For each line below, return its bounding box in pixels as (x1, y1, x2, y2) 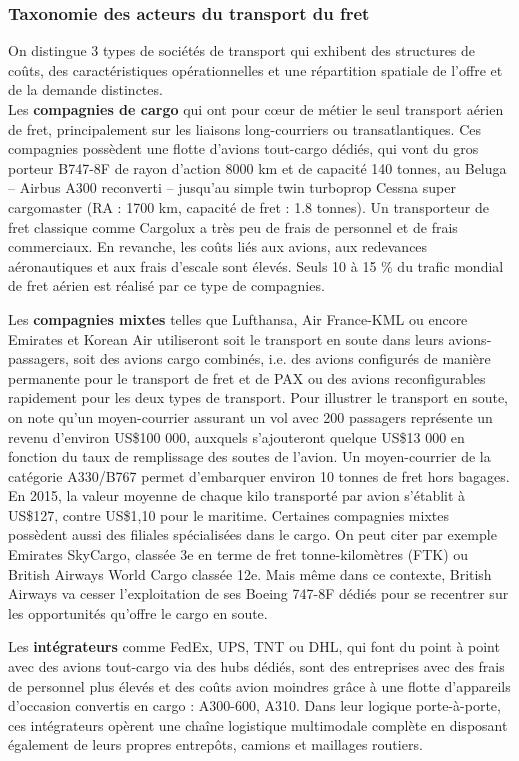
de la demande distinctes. (8, 79, 163, 100)
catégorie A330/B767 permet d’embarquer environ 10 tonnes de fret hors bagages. (8, 465, 510, 486)
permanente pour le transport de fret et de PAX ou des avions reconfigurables (8, 367, 486, 388)
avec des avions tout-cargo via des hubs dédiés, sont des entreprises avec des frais (8, 656, 505, 677)
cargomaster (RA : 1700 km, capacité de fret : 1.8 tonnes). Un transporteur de (8, 196, 489, 217)
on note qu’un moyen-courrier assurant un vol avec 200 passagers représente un (8, 406, 493, 427)
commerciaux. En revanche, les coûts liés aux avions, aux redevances (8, 236, 428, 257)
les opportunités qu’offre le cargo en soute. (8, 602, 268, 623)
